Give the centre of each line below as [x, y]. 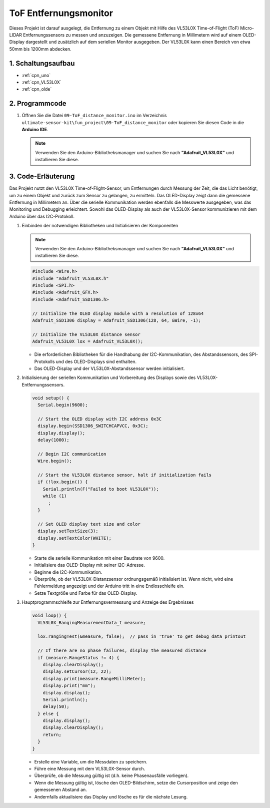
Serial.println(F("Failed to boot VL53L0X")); [101, 489]
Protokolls [44, 361]
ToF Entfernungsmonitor [61, 13]
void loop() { [49, 616]
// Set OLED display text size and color [89, 524]
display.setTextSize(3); [68, 531]
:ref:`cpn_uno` [36, 75]
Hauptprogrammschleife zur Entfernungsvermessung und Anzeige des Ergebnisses [108, 602]
